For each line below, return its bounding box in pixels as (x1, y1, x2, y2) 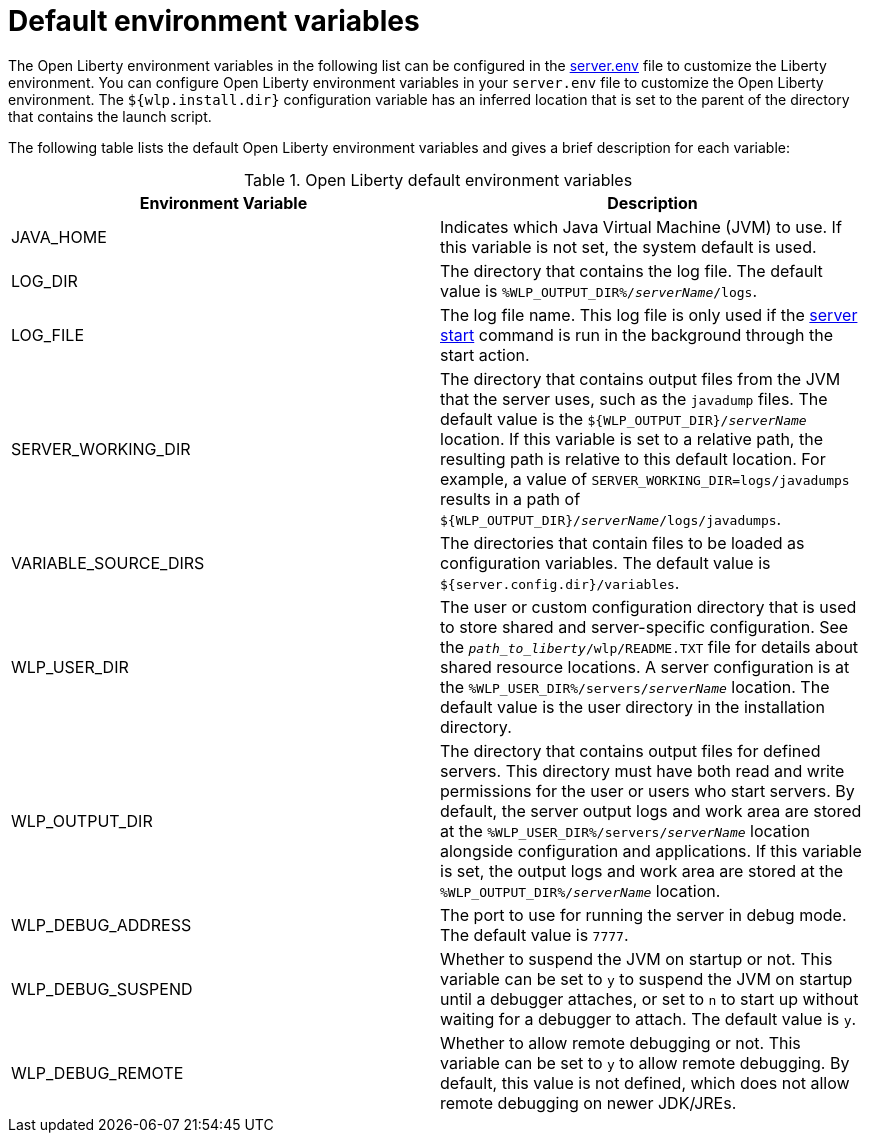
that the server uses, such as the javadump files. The (440, 388, 828, 409)
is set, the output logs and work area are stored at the (440, 860, 844, 881)
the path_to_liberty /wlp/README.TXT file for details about (440, 636, 859, 657)
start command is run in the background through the (440, 324, 834, 345)
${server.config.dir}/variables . (440, 572, 680, 593)
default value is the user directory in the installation (440, 696, 825, 717)
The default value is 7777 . (440, 924, 629, 945)
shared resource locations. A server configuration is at (440, 656, 850, 677)
